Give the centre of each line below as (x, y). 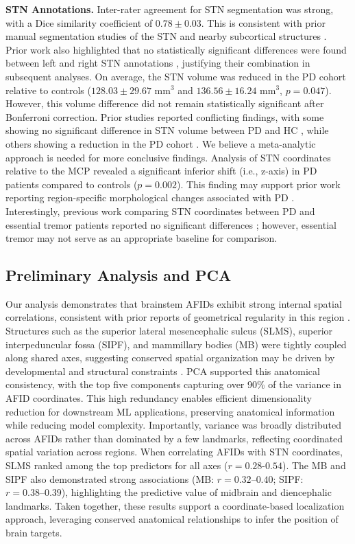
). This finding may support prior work (258, 184)
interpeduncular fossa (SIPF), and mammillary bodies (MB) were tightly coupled (176, 344)
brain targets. (34, 532)
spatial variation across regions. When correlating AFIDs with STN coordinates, (174, 452)
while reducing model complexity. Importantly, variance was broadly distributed (174, 425)
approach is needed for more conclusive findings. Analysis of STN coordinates (168, 157)
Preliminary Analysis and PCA (119, 275)
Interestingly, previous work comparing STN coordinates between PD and (160, 211)
